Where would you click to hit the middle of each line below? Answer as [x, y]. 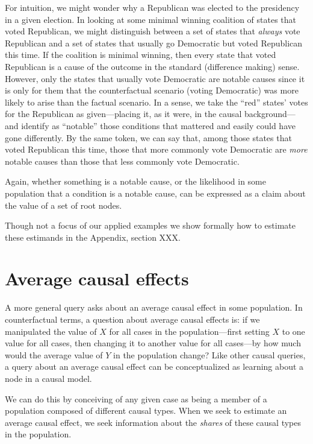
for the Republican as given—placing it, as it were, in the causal [123, 114]
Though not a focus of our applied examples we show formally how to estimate [150, 225]
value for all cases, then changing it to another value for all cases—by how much [153, 343]
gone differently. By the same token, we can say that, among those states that [148, 137]
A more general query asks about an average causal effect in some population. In [154, 307]
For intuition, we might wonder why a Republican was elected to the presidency [152, 7]
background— [270, 114]
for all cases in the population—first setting [189, 331]
